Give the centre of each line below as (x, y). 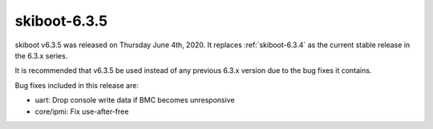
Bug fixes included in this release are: (77, 85)
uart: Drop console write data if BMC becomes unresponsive (135, 100)
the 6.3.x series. (41, 55)
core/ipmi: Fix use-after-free (82, 111)
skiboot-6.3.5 (61, 21)
